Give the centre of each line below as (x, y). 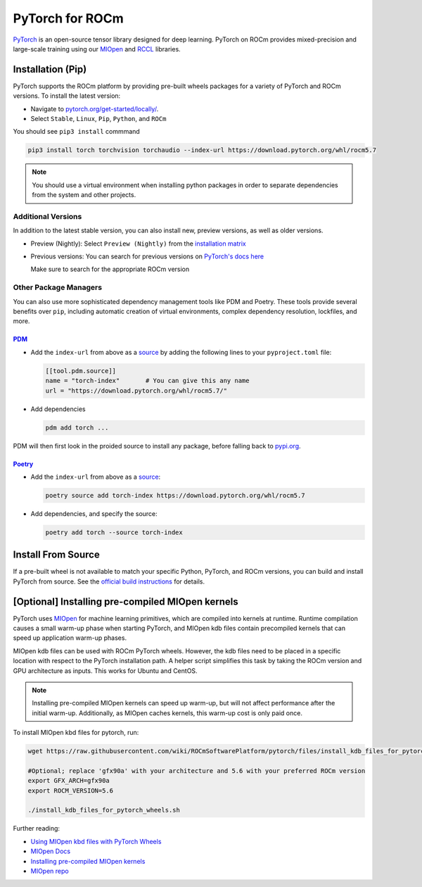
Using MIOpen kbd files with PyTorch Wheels (96, 841)
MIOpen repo (50, 871)
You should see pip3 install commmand (76, 132)
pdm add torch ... (77, 427)
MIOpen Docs (50, 851)
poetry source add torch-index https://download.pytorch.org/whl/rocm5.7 (175, 495)
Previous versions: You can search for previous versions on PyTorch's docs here (147, 256)
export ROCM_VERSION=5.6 (71, 791)
